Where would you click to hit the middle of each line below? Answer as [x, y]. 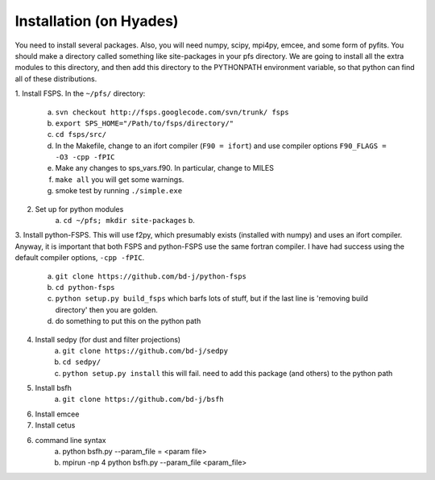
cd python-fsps [85, 287]
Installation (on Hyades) [97, 21]
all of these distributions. [56, 79]
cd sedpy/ [81, 362]
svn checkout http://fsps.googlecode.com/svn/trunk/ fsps [172, 112]
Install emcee [57, 414]
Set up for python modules [79, 209]
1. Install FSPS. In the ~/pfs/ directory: [80, 93]
